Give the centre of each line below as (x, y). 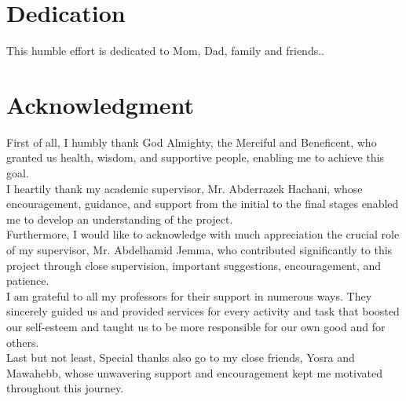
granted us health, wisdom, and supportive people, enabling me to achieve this (196, 157)
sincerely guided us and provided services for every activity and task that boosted (203, 311)
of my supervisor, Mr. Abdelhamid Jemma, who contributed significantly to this (199, 250)
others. (23, 342)
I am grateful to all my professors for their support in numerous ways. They (189, 295)
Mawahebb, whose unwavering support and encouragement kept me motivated (194, 372)
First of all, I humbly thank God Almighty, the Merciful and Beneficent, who (192, 142)
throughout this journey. (65, 388)
